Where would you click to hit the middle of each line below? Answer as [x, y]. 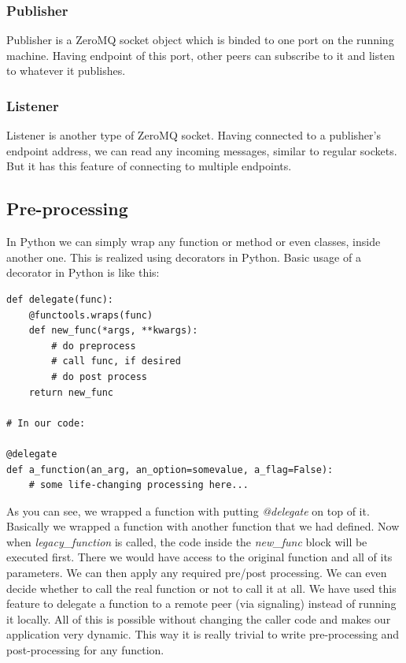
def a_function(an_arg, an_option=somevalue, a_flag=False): [170, 469]
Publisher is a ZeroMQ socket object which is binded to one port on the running [200, 40]
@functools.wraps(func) [91, 315]
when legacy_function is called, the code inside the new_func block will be [187, 541]
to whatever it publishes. [66, 71]
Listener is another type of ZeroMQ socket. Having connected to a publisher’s [194, 135]
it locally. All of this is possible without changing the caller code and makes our [199, 618]
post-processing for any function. [85, 650]
